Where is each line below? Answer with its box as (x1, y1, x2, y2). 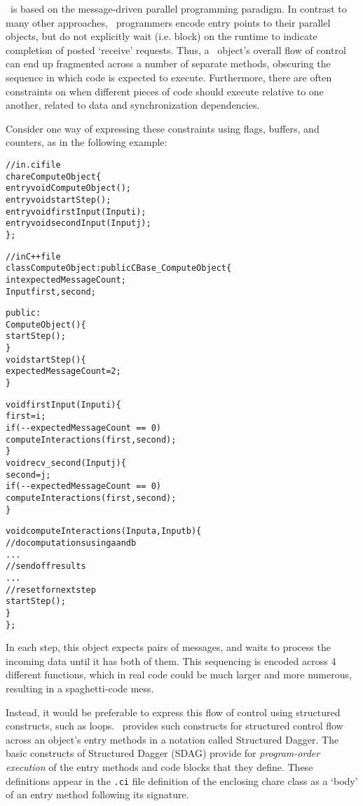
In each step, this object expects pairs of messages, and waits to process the (6, 640, 331, 654)
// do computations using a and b (6, 537, 137, 548)
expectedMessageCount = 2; (6, 366, 121, 377)
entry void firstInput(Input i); (6, 206, 146, 217)
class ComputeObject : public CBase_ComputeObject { (6, 263, 232, 274)
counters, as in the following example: (6, 135, 167, 149)
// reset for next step (6, 584, 96, 595)
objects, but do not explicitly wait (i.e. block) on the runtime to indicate (6, 29, 317, 43)
